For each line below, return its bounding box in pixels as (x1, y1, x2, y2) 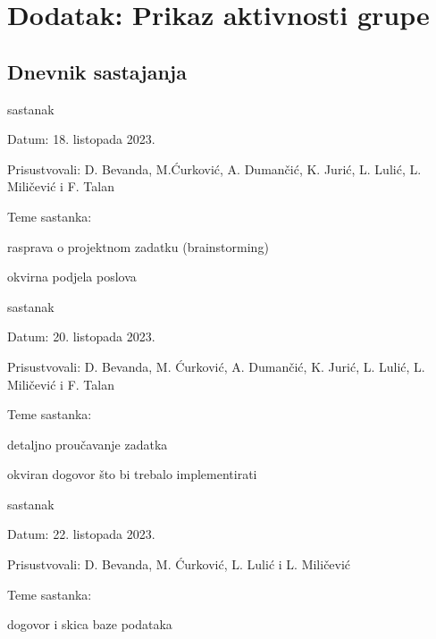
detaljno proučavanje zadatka (7, 434, 168, 453)
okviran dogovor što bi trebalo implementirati (7, 465, 257, 483)
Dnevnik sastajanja (7, 57, 187, 85)
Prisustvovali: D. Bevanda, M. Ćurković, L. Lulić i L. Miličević (7, 555, 351, 574)
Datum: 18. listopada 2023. (7, 130, 155, 148)
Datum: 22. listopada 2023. (7, 525, 155, 543)
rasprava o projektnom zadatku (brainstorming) (7, 237, 269, 256)
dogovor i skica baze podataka (7, 615, 172, 634)
